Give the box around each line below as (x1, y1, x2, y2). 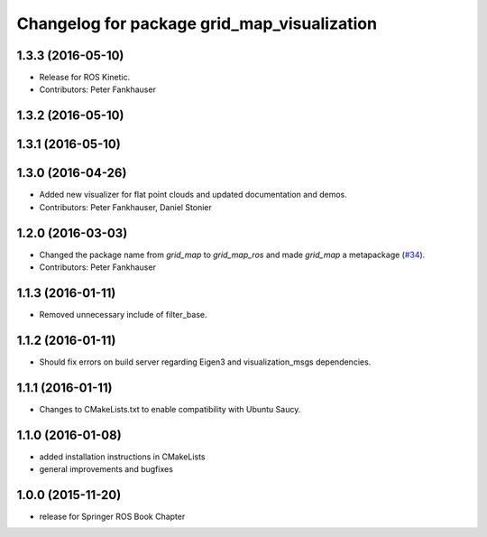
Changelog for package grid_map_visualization (16, 14, 378, 33)
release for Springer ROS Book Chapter (39, 511, 186, 522)
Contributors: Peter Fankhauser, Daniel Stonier (39, 201, 212, 212)
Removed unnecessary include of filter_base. (39, 309, 207, 319)
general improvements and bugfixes (39, 464, 173, 475)
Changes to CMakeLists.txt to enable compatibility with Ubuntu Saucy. (39, 403, 301, 414)
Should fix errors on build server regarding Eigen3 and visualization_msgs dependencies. (39, 356, 372, 367)
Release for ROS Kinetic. (39, 72, 131, 83)
